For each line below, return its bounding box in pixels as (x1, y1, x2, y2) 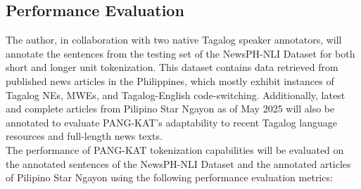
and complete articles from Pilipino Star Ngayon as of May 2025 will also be (6, 101, 335, 116)
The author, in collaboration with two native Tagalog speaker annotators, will (6, 32, 342, 47)
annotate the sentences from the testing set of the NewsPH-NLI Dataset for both (6, 46, 355, 60)
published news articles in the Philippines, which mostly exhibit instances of (6, 73, 334, 88)
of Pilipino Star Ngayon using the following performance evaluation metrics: (6, 170, 333, 185)
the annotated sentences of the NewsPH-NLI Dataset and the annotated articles (6, 156, 351, 171)
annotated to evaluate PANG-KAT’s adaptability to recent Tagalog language (6, 115, 337, 129)
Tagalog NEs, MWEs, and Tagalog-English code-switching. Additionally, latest (6, 87, 346, 102)
